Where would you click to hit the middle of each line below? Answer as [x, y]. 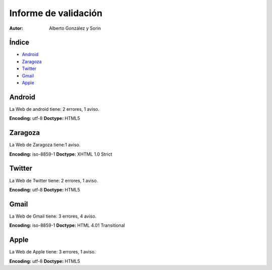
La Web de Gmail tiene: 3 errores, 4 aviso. [53, 216]
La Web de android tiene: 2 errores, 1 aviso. [54, 109]
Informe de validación [56, 13]
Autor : [16, 28]
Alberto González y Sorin [75, 28]
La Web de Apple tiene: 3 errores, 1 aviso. [52, 252]
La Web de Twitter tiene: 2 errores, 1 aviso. [54, 180]
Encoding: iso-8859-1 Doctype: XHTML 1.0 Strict [61, 154]
